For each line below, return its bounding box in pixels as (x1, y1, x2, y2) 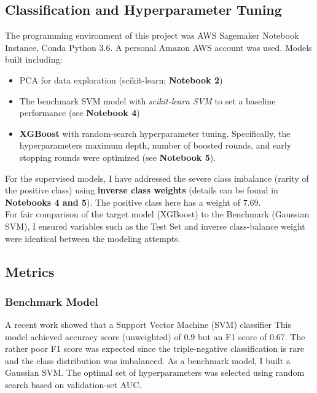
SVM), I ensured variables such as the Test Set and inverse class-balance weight (5, 219, 305, 232)
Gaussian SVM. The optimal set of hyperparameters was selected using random (5, 366, 305, 379)
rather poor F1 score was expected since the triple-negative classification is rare (5, 342, 304, 355)
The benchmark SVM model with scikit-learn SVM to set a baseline (19, 94, 276, 107)
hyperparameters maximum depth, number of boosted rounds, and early (19, 139, 292, 152)
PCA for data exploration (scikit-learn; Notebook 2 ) (19, 73, 223, 86)
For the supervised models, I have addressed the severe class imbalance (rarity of (5, 171, 309, 184)
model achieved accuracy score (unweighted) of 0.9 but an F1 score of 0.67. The (5, 330, 305, 343)
